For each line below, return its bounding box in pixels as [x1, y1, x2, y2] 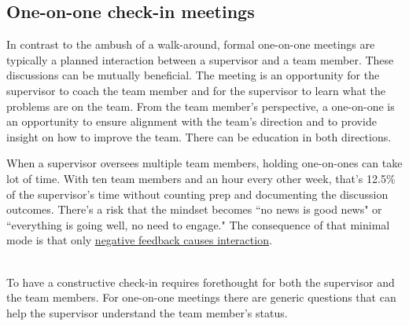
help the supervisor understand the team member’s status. [6, 304, 288, 321]
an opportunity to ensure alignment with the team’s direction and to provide [6, 113, 377, 130]
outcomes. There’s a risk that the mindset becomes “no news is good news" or [6, 201, 382, 218]
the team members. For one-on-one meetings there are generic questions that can [6, 289, 396, 306]
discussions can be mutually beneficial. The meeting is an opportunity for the [6, 67, 380, 83]
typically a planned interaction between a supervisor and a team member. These [6, 51, 394, 68]
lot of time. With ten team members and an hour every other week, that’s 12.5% [6, 170, 396, 186]
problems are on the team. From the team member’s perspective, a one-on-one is [6, 97, 395, 114]
